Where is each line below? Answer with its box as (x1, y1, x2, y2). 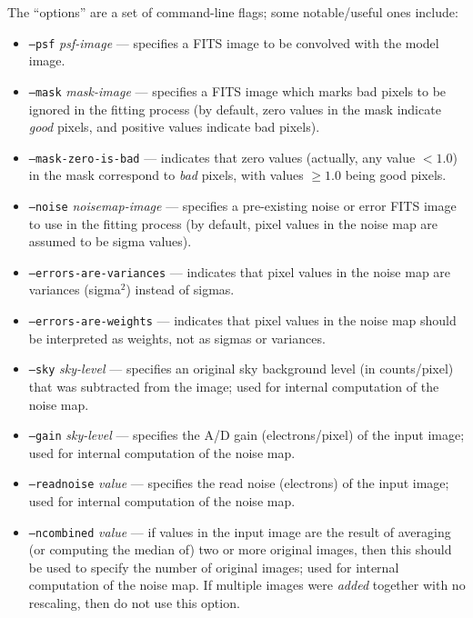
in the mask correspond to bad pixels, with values (28, 165, 304, 184)
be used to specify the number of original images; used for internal (28, 557, 399, 576)
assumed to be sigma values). (28, 232, 192, 251)
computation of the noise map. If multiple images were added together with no (28, 575, 466, 594)
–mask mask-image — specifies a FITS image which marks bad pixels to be (28, 81, 447, 100)
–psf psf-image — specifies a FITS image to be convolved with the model (28, 33, 439, 52)
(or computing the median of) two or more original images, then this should (28, 540, 452, 559)
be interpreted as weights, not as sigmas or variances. (28, 328, 326, 347)
